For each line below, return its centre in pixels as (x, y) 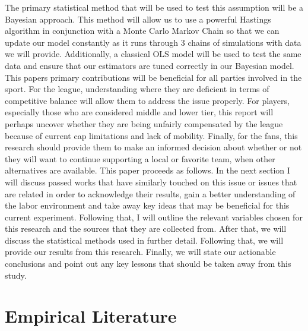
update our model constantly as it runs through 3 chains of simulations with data (153, 42)
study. (16, 275)
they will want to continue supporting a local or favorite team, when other (140, 158)
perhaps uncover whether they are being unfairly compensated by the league (144, 123)
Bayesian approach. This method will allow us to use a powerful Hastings (138, 19)
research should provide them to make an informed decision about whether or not (153, 147)
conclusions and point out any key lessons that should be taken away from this (148, 264)
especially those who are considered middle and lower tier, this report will (139, 112)
